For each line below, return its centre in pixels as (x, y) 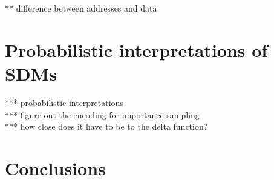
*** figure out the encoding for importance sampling (102, 114)
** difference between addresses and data (81, 8)
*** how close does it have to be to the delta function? (106, 126)
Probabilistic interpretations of (136, 49)
